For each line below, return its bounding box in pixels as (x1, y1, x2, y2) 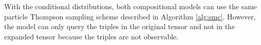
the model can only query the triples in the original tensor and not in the (4, 21, 235, 32)
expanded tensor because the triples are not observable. (4, 31, 179, 41)
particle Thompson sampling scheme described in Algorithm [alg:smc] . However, (4, 11, 256, 21)
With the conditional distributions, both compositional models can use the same (4, 1, 257, 11)
